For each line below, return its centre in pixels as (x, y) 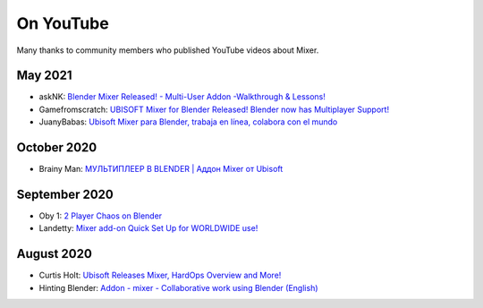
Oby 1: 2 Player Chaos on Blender (101, 216)
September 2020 (65, 194)
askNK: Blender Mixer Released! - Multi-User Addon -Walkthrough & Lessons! (182, 97)
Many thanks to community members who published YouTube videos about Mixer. (168, 50)
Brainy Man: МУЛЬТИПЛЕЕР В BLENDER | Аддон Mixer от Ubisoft (161, 169)
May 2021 (44, 76)
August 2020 (55, 254)
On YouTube (63, 23)
